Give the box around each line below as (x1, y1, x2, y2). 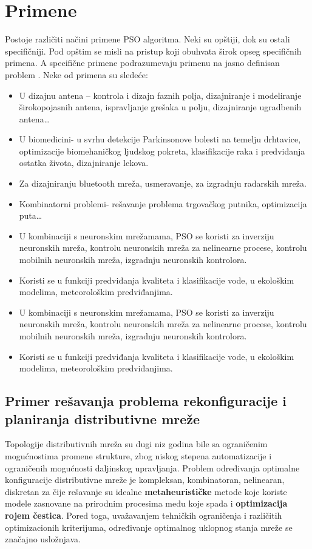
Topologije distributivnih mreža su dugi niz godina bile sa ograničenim (5, 438, 268, 450)
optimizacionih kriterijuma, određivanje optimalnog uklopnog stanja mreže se (5, 521, 293, 533)
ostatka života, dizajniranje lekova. (19, 156, 149, 169)
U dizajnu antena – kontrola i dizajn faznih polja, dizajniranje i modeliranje (19, 88, 302, 101)
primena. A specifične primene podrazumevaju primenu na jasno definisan (5, 56, 280, 69)
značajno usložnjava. (5, 533, 81, 545)
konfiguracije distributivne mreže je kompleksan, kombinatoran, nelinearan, (5, 473, 285, 486)
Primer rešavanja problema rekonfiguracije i (5, 391, 287, 410)
